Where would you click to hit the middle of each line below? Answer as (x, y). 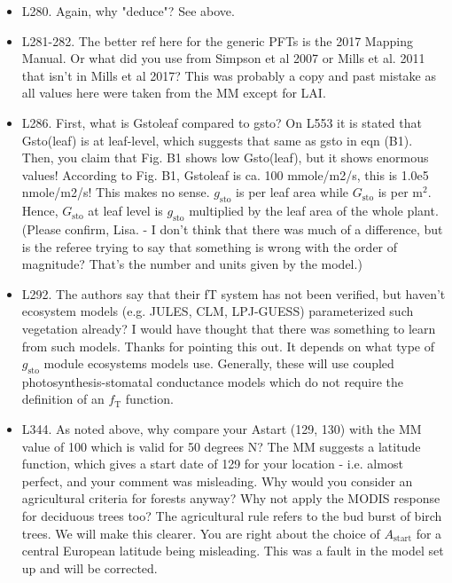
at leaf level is (125, 211)
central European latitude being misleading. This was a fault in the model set (233, 551)
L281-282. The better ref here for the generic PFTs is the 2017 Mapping (217, 40)
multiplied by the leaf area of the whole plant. (314, 211)
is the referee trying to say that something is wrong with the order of (210, 246)
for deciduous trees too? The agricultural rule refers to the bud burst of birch (232, 516)
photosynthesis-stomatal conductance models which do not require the (212, 381)
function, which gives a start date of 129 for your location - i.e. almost (212, 464)
